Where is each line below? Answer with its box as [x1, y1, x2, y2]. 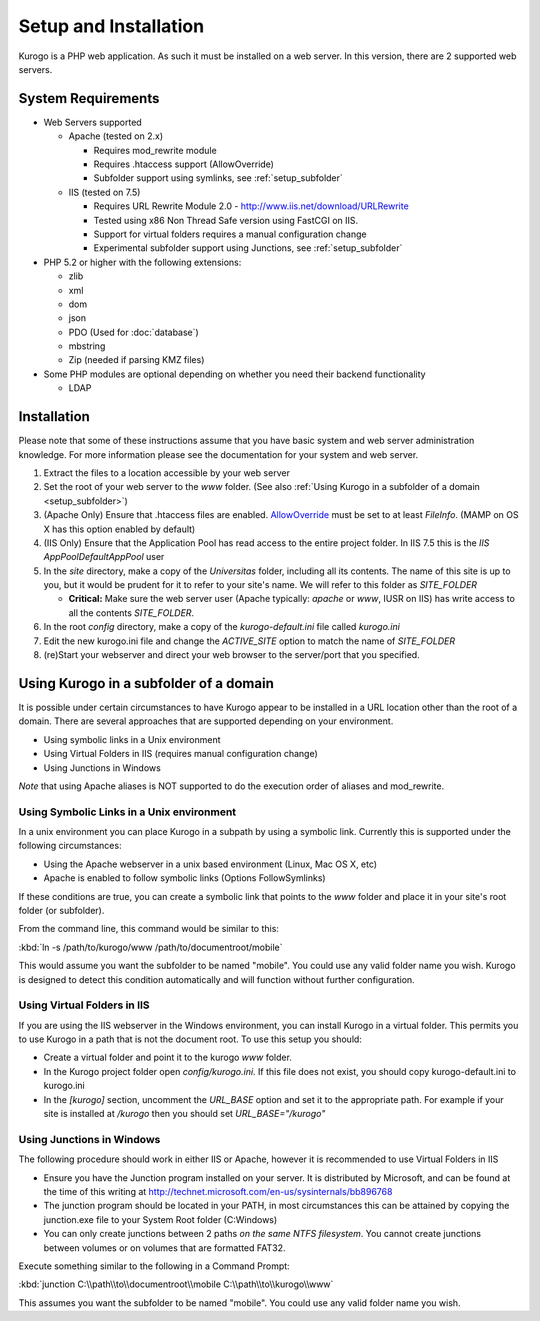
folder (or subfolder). [18, 904, 105, 916]
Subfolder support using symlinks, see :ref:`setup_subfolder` [93, 172, 344, 184]
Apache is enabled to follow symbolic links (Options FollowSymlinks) [43, 872, 326, 884]
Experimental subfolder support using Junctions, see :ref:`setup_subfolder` [93, 242, 403, 254]
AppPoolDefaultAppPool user [43, 551, 165, 563]
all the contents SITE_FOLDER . [68, 606, 195, 619]
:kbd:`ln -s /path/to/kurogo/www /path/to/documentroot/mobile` [18, 941, 283, 953]
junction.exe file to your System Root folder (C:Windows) [43, 1213, 278, 1225]
